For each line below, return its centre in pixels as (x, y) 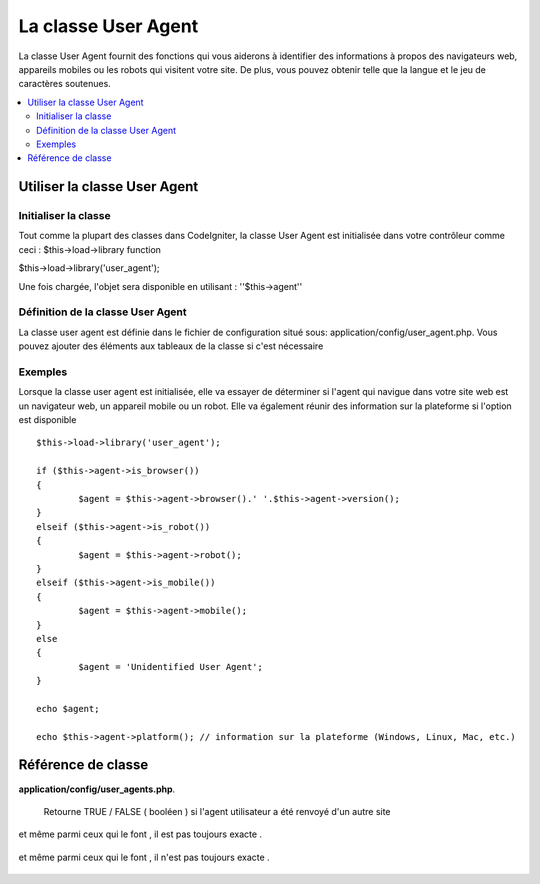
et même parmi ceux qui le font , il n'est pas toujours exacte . (144, 857)
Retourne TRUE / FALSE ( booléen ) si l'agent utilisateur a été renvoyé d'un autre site (217, 811)
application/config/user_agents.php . (97, 789)
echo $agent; (68, 708)
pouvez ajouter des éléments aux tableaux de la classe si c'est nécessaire (171, 346)
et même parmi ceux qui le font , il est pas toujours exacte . (140, 834)
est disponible (47, 420)
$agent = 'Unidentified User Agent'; (171, 666)
